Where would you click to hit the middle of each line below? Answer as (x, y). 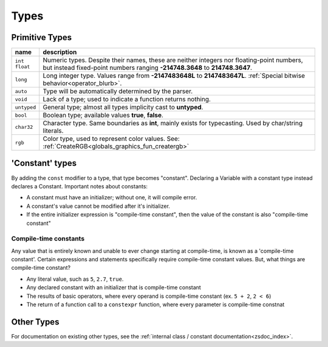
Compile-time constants (48, 239)
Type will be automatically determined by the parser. (118, 91)
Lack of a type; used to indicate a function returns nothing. (127, 99)
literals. (53, 131)
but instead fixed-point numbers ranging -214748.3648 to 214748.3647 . (147, 68)
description (60, 52)
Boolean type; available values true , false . (103, 115)
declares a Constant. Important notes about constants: (80, 186)
